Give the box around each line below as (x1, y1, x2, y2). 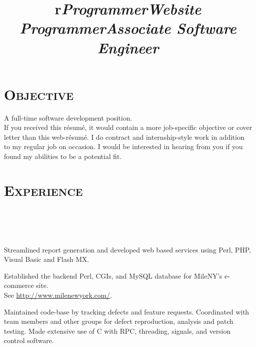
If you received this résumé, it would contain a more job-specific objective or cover (4, 122, 252, 132)
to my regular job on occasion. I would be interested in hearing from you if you (4, 141, 243, 152)
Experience (4, 180, 83, 200)
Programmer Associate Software (19, 18, 237, 38)
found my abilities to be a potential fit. (4, 151, 122, 161)
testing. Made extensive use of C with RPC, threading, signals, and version (4, 325, 231, 336)
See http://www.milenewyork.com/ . (4, 289, 112, 300)
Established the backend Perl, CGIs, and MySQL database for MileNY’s (4, 270, 223, 281)
